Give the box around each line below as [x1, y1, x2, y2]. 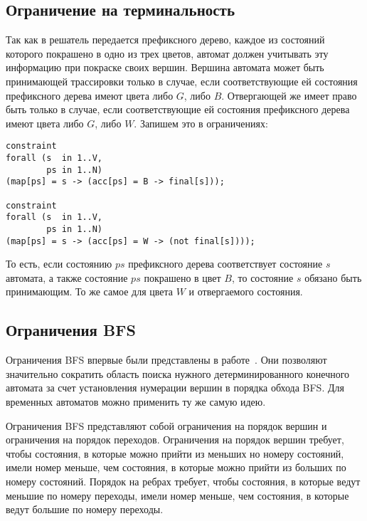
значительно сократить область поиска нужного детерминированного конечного [6, 366, 350, 381]
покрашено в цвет [144, 270, 221, 285]
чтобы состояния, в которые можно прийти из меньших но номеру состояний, [6, 446, 344, 461]
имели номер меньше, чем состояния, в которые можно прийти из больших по [6, 460, 346, 475]
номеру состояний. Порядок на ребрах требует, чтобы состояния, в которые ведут [6, 474, 361, 488]
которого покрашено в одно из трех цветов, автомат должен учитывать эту [6, 46, 329, 60]
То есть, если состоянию [6, 256, 112, 271]
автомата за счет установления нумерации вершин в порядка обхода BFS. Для [6, 380, 344, 395]
